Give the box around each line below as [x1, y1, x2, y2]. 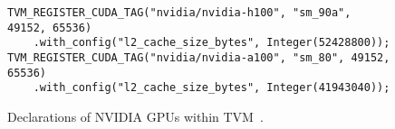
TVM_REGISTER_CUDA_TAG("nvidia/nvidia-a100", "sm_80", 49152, [7, 51, 390, 64]
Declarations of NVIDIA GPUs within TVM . [7, 106, 264, 125]
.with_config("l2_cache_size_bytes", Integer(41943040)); [33, 81, 390, 95]
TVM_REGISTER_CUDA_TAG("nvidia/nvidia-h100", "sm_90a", [7, 6, 352, 19]
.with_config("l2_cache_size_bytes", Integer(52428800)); [33, 36, 390, 50]
